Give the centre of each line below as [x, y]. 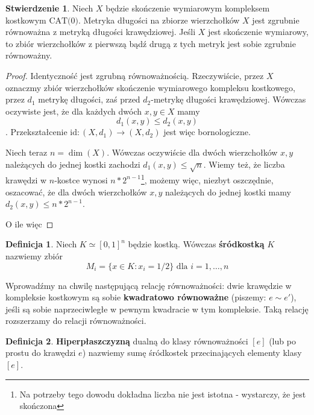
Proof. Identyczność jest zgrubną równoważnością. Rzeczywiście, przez [135, 75]
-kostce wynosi [81, 179]
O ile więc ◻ [30, 223]
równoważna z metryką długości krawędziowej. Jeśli [101, 32]
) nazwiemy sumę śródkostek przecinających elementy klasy [192, 353]
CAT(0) [64, 21]
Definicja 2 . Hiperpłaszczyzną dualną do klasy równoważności [127, 341]
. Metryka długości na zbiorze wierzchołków [159, 20]
